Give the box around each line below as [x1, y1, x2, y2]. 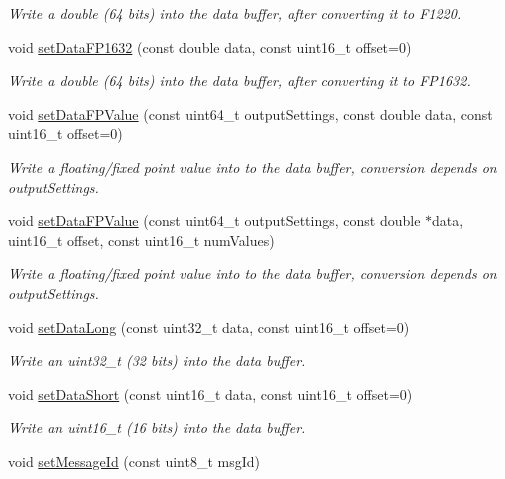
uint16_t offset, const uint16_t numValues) [8, 229, 275, 250]
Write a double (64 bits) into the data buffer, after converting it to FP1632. [8, 70, 471, 91]
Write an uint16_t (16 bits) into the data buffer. [8, 417, 306, 438]
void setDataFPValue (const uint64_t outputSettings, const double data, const [8, 103, 493, 124]
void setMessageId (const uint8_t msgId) [8, 450, 260, 471]
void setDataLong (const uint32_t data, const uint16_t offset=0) [8, 316, 410, 337]
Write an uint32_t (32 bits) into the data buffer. [8, 350, 306, 371]
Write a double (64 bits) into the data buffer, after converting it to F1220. [8, 3, 462, 23]
